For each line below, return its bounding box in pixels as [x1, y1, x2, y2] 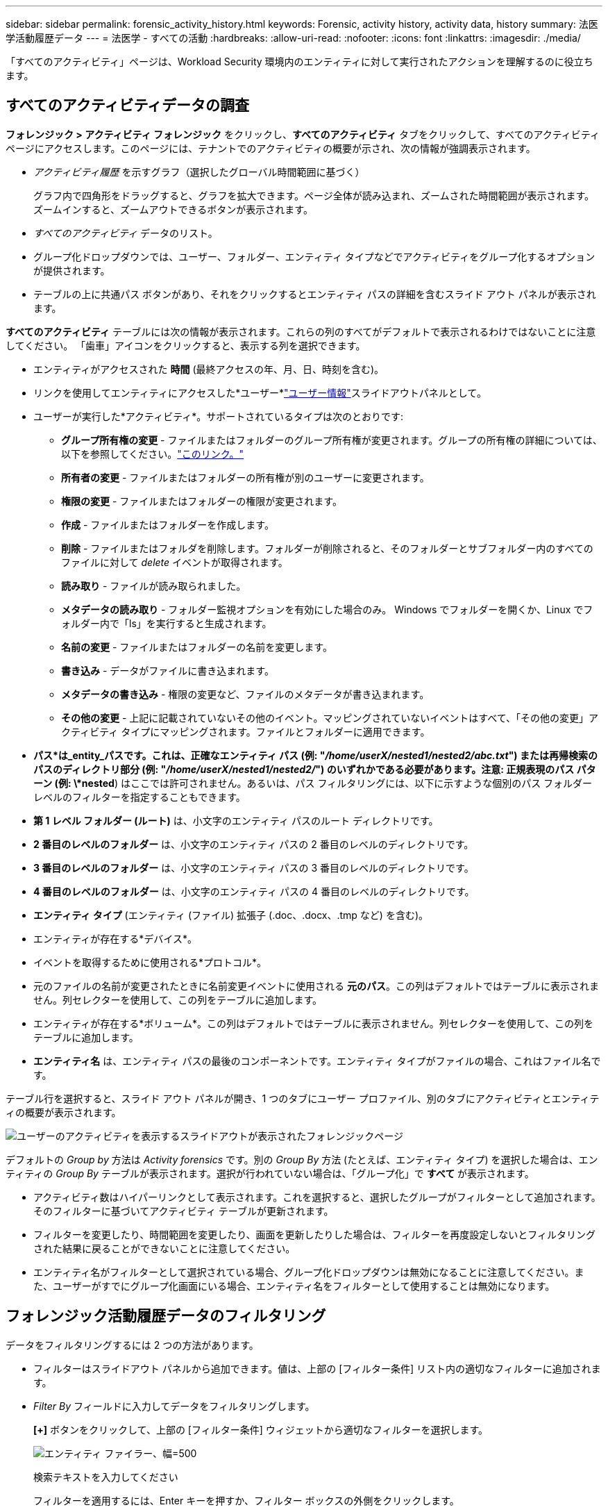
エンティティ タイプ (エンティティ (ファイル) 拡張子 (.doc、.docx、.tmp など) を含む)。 [33, 908, 428, 921]
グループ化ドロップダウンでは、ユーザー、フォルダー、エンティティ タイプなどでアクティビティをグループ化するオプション [33, 250, 596, 263]
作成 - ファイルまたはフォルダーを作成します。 [61, 518, 274, 531]
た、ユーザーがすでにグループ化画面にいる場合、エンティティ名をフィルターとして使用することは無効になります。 [33, 1279, 555, 1292]
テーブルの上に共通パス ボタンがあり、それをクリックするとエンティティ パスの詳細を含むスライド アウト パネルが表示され [33, 288, 596, 300]
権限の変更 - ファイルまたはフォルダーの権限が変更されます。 [61, 495, 342, 507]
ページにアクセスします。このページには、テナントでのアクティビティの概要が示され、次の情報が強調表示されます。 [6, 142, 536, 154]
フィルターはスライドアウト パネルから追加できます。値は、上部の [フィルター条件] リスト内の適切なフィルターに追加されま [33, 1362, 601, 1374]
